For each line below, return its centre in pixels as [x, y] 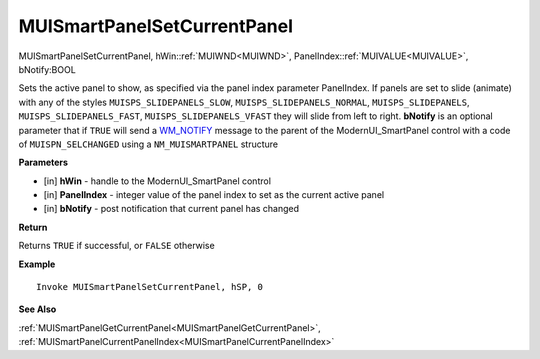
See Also [37, 309]
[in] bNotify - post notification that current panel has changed [171, 209]
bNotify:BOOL [47, 69]
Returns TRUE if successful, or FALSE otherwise [116, 246]
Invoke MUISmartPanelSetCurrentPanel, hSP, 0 [150, 287]
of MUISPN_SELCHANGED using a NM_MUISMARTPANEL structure [148, 144]
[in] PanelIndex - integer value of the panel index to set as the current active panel [214, 195]
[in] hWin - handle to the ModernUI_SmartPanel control [157, 181]
